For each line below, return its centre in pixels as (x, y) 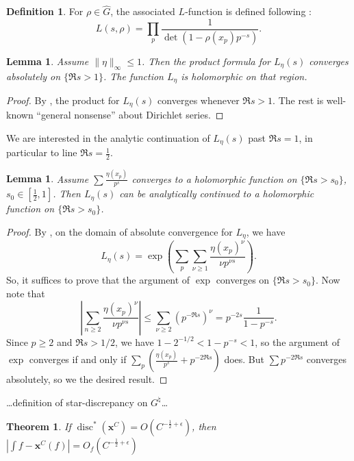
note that (26, 294)
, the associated (143, 11)
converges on (243, 280)
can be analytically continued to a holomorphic (217, 194)
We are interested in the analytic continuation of (108, 138)
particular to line (42, 152)
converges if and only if (78, 359)
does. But (244, 359)
